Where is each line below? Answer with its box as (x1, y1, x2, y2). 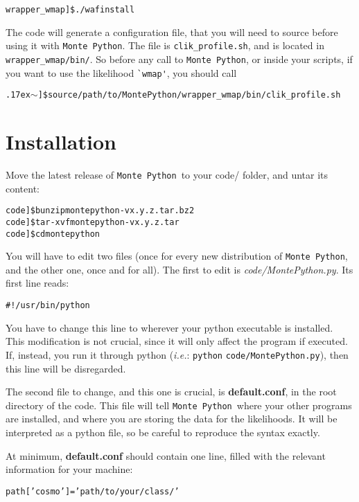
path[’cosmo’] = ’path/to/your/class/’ (6, 486, 179, 496)
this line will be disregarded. (6, 361, 126, 375)
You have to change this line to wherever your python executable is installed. (6, 320, 333, 334)
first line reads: (6, 276, 69, 290)
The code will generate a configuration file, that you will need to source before (6, 24, 338, 39)
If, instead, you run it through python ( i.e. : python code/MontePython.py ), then (6, 347, 349, 361)
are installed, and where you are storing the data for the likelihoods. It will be (6, 411, 338, 426)
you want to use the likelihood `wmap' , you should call (6, 65, 237, 80)
